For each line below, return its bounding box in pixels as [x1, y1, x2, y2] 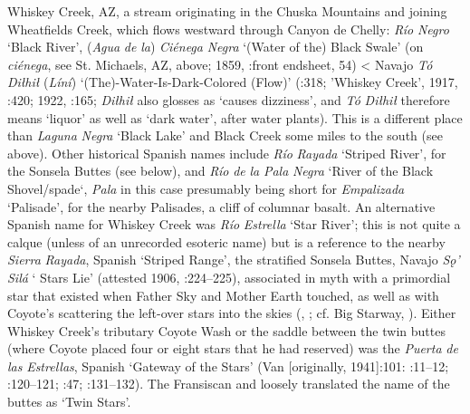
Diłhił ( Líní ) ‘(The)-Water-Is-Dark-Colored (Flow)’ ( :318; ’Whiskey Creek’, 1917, [7, 72, 458, 91]
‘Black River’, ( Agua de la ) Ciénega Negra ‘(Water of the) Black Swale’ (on [7, 37, 424, 56]
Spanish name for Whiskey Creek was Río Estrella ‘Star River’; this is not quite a [7, 215, 461, 234]
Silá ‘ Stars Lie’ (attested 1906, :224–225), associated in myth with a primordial [7, 267, 451, 286]
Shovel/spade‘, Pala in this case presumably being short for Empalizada [7, 178, 405, 197]
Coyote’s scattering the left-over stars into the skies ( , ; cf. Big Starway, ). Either [7, 303, 456, 323]
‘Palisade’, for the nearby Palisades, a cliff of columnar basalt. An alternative [7, 197, 436, 216]
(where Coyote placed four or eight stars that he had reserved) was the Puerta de [7, 339, 458, 358]
